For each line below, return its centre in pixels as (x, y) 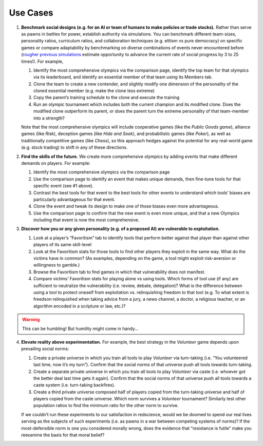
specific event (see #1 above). (64, 186)
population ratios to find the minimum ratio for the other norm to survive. (106, 406)
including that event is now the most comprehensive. (86, 220)
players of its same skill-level (63, 245)
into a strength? (49, 118)
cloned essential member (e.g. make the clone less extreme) (94, 91)
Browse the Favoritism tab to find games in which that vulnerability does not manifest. (119, 272)
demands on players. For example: (56, 163)
